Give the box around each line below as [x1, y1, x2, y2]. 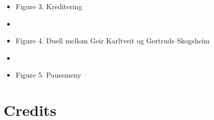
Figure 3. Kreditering [15, 1, 82, 11]
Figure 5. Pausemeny [15, 69, 81, 80]
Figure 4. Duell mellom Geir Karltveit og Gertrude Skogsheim [15, 35, 210, 46]
